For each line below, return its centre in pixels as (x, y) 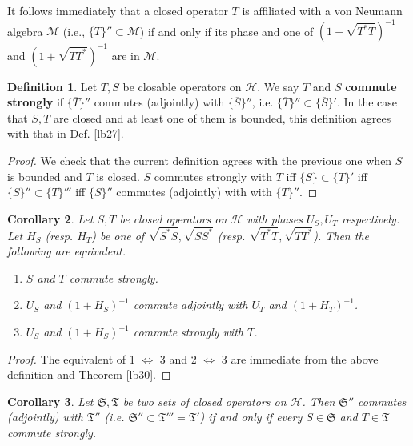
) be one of (118, 235)
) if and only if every (251, 417)
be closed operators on (173, 218)
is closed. (118, 176)
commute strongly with (188, 331)
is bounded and (45, 176)
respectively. (371, 218)
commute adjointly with (190, 305)
